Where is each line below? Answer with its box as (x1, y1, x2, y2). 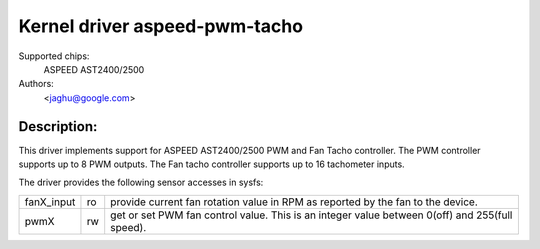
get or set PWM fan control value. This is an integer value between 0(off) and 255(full (110, 208, 513, 222)
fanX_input (24, 195, 76, 209)
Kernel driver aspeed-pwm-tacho (18, 15, 304, 37)
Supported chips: (18, 50, 90, 62)
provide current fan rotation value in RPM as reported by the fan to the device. (110, 195, 479, 209)
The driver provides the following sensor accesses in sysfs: (18, 176, 264, 189)
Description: (18, 118, 98, 135)
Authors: (18, 78, 54, 90)
